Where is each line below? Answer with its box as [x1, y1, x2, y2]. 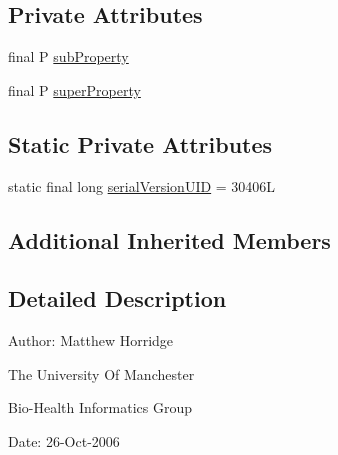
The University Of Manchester [8, 363, 195, 384]
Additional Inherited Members [8, 224, 331, 255]
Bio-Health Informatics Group [8, 397, 193, 418]
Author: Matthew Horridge [8, 330, 174, 351]
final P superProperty [8, 79, 141, 100]
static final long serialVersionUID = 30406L [8, 175, 276, 196]
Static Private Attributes [8, 128, 273, 159]
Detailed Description [8, 283, 227, 314]
